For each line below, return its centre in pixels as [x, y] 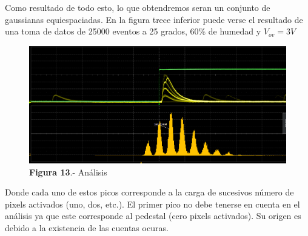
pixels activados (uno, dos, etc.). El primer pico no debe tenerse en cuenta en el [152, 204]
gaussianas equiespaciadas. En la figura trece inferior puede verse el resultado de [154, 19]
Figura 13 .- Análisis [68, 172]
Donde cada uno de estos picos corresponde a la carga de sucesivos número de [149, 192]
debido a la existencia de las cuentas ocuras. [87, 228]
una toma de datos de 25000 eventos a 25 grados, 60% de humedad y [133, 31]
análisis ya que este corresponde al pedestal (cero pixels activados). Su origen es [153, 216]
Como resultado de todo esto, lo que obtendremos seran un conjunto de [138, 7]
